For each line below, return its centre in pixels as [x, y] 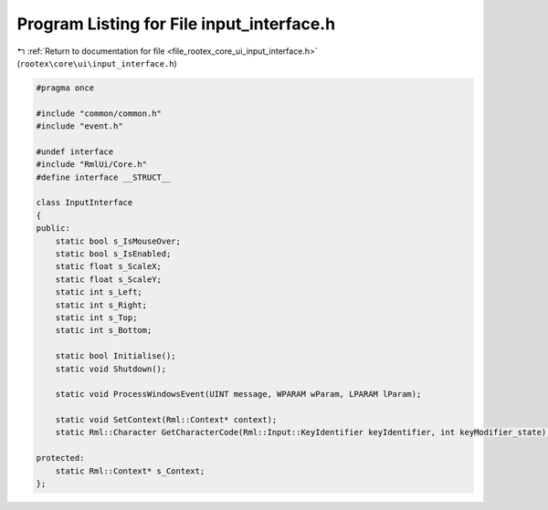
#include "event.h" [79, 126]
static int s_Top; [96, 317]
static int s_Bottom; [104, 330]
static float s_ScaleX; [108, 266]
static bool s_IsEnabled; [113, 254]
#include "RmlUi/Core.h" [92, 165]
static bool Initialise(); [116, 356]
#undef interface [75, 151]
